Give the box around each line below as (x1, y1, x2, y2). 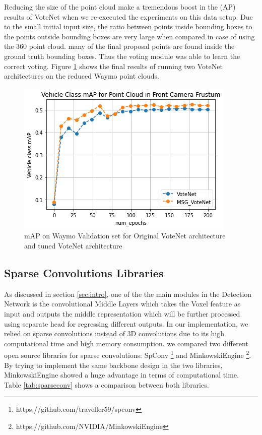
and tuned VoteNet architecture (24, 240, 122, 251)
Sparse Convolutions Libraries (4, 265, 164, 280)
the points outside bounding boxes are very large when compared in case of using (4, 31, 255, 41)
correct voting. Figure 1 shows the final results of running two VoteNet (4, 60, 223, 71)
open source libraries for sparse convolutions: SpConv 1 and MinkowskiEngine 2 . (4, 348, 251, 360)
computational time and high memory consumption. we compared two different (4, 338, 248, 348)
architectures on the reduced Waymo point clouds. (4, 71, 159, 81)
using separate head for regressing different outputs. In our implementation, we (4, 318, 248, 329)
